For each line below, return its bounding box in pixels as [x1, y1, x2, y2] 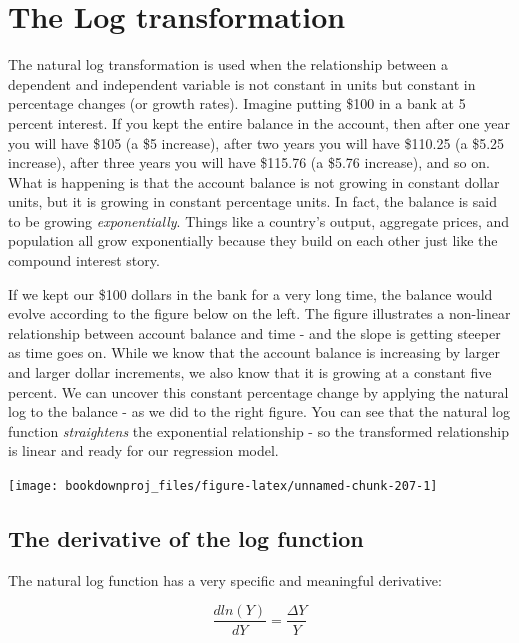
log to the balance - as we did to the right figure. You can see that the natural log [8, 401, 510, 422]
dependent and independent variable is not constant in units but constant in [8, 73, 476, 94]
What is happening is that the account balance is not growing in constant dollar [8, 171, 500, 192]
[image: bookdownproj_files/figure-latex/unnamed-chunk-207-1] [8, 479, 438, 493]
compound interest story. [8, 250, 160, 271]
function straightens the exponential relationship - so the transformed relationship [8, 420, 509, 441]
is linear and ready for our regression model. [8, 440, 279, 461]
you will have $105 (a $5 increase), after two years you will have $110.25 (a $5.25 [8, 132, 505, 153]
